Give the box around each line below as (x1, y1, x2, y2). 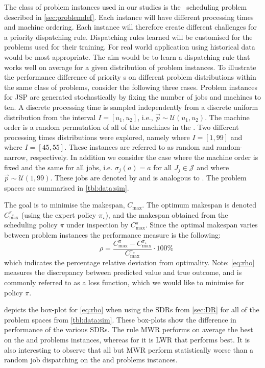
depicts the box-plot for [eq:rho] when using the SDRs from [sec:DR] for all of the (4, 304, 259, 315)
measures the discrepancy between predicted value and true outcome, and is (4, 267, 242, 278)
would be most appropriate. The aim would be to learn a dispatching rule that (4, 51, 250, 62)
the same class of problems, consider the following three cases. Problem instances (4, 81, 258, 92)
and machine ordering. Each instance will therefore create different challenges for (4, 21, 257, 32)
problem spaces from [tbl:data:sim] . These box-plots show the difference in (4, 314, 236, 325)
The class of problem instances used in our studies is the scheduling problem (4, 2, 247, 12)
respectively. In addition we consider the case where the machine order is (30, 151, 258, 162)
